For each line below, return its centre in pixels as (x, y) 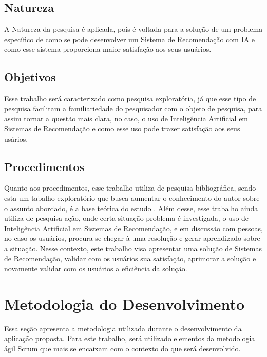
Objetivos (30, 77)
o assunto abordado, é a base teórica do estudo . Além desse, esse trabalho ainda (131, 208)
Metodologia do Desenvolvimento (125, 303)
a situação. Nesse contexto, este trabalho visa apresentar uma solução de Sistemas (133, 248)
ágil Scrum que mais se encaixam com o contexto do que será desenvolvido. (122, 349)
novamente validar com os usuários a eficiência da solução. (96, 268)
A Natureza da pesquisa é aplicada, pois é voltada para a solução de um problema (133, 29)
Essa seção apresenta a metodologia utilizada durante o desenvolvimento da (123, 328)
